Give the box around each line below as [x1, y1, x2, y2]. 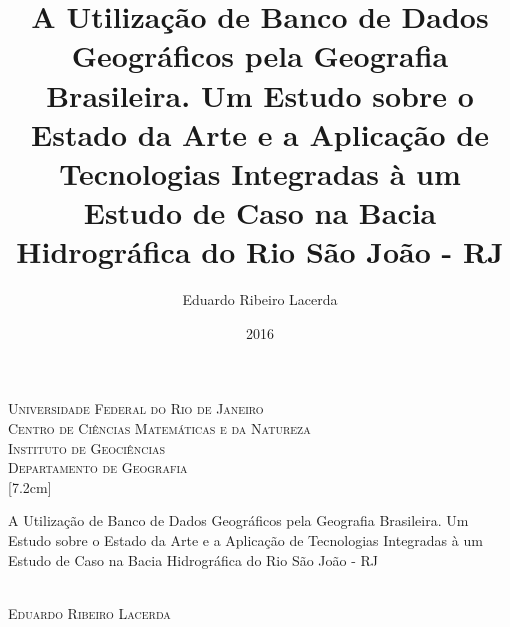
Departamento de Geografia [8, 457, 188, 478]
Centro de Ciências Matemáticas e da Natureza [8, 418, 311, 439]
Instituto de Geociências [8, 437, 166, 458]
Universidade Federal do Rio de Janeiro [8, 398, 264, 419]
